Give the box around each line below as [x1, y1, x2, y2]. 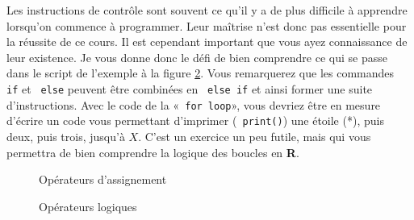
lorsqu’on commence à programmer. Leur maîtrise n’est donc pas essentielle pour [6, 17, 407, 34]
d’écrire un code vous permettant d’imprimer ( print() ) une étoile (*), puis [6, 112, 384, 129]
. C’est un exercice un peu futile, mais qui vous [138, 128, 371, 144]
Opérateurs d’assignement [39, 171, 167, 188]
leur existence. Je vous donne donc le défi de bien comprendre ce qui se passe [6, 48, 387, 65]
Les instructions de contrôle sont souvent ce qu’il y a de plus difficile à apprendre [6, 2, 408, 18]
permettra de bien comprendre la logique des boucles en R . [6, 143, 299, 160]
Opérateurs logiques [39, 197, 137, 214]
